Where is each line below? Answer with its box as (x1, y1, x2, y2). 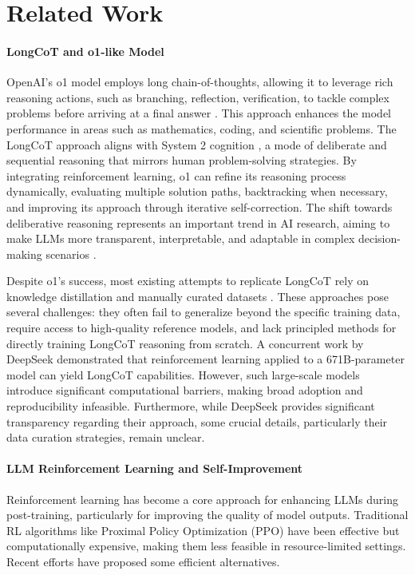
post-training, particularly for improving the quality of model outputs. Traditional (6, 506, 409, 523)
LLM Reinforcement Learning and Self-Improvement (6, 460, 303, 477)
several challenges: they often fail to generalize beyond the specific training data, (6, 303, 401, 320)
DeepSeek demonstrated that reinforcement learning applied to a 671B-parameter (6, 351, 405, 367)
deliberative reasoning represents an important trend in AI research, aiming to (6, 214, 390, 231)
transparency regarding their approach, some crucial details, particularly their (6, 413, 388, 430)
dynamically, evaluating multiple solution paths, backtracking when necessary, (6, 183, 388, 200)
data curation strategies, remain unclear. (6, 429, 205, 446)
